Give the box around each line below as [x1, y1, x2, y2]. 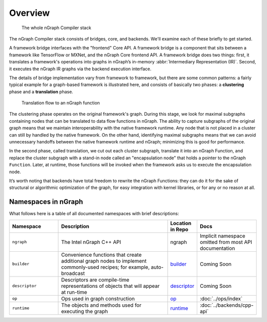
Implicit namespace [199, 232, 246, 239]
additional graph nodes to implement [61, 257, 147, 264]
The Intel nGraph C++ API [61, 238, 121, 245]
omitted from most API [199, 238, 252, 245]
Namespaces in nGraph [9, 198, 84, 206]
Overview [9, 7, 50, 18]
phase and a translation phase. [9, 89, 74, 94]
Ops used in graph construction [61, 295, 135, 302]
